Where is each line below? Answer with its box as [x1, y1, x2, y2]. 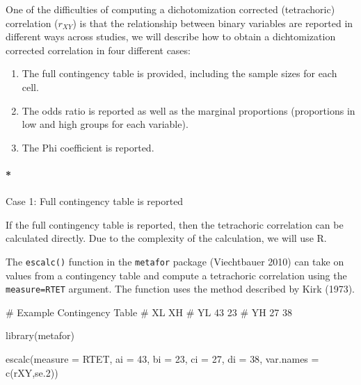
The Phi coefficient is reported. [22, 140, 154, 154]
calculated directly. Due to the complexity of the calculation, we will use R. [6, 231, 327, 245]
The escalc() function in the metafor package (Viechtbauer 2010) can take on [6, 254, 344, 268]
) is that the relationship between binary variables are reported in [72, 15, 353, 30]
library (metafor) [6, 328, 74, 343]
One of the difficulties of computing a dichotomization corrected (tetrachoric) [6, 2, 335, 16]
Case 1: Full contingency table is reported [6, 194, 184, 208]
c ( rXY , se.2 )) [6, 365, 58, 379]
